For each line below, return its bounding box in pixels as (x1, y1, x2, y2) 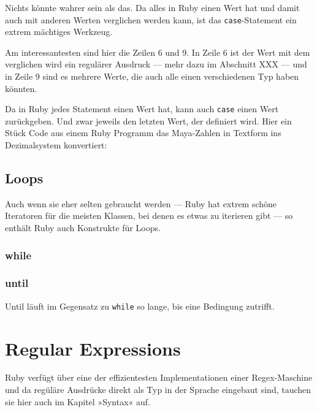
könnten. (5, 82, 37, 94)
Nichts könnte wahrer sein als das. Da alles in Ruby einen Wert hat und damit (5, 1, 300, 13)
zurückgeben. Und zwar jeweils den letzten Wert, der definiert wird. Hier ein (5, 114, 292, 127)
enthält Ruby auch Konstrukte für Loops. (5, 221, 161, 234)
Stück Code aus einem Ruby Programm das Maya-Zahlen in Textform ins (5, 126, 281, 139)
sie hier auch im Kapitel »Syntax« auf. (5, 395, 150, 408)
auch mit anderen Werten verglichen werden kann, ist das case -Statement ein (5, 13, 297, 26)
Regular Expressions (5, 335, 181, 360)
